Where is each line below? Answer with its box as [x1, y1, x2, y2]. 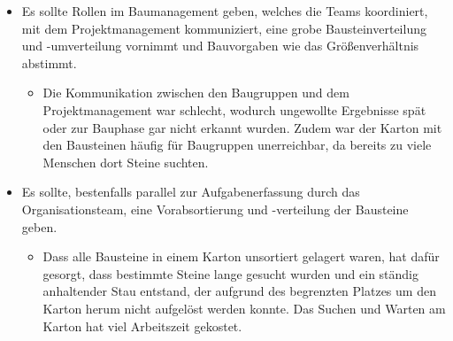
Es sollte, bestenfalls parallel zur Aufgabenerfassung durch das [21, 182, 360, 201]
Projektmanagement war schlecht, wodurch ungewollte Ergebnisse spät [42, 100, 426, 119]
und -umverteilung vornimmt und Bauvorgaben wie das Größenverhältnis [21, 36, 419, 55]
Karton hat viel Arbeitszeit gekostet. [42, 316, 242, 335]
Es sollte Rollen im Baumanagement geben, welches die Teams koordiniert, [21, 2, 428, 19]
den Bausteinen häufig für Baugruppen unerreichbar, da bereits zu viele [42, 136, 432, 154]
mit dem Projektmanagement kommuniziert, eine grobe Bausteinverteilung [21, 19, 426, 37]
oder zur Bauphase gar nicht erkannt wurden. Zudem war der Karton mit [42, 118, 442, 136]
